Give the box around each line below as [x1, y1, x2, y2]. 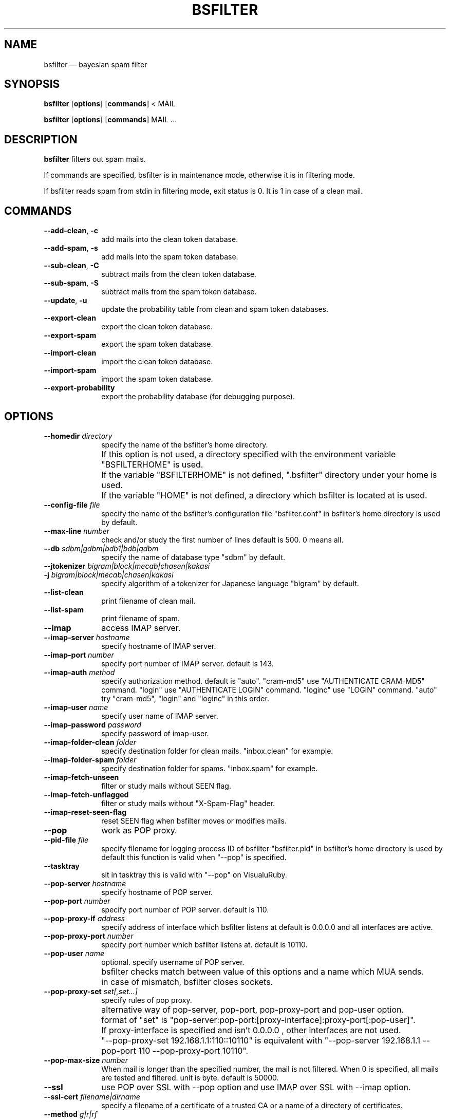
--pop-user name [44, 948, 105, 958]
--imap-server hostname [44, 632, 130, 642]
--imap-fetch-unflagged [44, 790, 129, 799]
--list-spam [44, 605, 84, 614]
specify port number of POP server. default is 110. [101, 905, 269, 914]
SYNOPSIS [4, 78, 60, 91]
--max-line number [44, 526, 110, 535]
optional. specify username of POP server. [101, 957, 245, 966]
